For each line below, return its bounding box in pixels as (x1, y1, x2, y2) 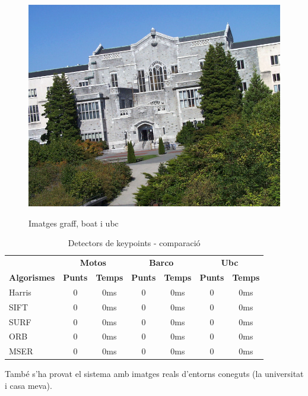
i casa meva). (5, 379, 52, 391)
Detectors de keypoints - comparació (68, 237, 201, 249)
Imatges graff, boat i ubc (28, 216, 119, 229)
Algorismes (9, 271, 55, 284)
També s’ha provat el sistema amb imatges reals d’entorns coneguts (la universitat (5, 367, 304, 380)
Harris (9, 285, 31, 298)
